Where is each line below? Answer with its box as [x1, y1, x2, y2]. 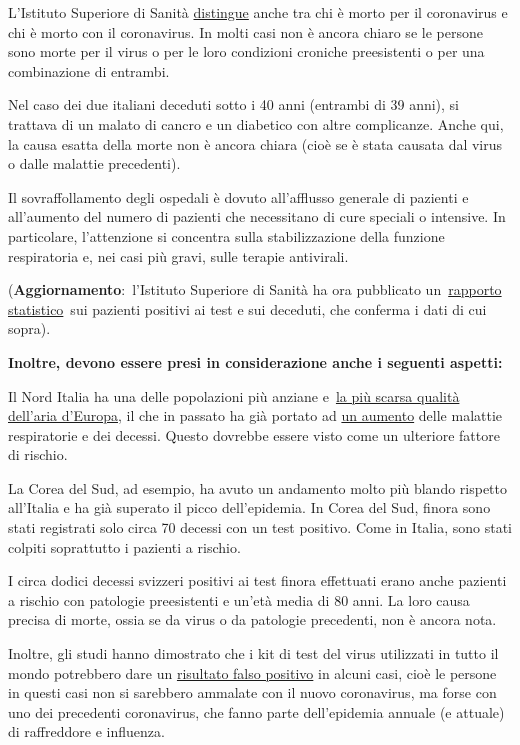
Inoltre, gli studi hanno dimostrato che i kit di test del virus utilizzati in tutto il [8, 643, 499, 664]
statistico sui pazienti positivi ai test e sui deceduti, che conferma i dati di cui [8, 298, 487, 319]
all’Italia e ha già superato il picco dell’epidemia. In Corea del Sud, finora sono [8, 497, 491, 518]
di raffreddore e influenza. [8, 721, 165, 742]
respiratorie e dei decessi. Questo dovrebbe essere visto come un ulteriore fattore [8, 424, 500, 445]
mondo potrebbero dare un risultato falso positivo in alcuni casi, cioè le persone [8, 662, 497, 683]
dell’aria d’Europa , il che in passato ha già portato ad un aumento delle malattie [8, 405, 503, 426]
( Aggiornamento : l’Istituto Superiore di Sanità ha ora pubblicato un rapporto [8, 279, 502, 300]
